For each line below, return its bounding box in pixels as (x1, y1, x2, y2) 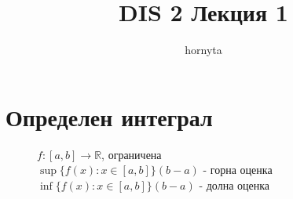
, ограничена (101, 146, 162, 162)
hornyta (185, 42, 222, 58)
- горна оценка (203, 161, 273, 178)
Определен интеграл (5, 100, 213, 132)
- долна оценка (199, 176, 270, 193)
